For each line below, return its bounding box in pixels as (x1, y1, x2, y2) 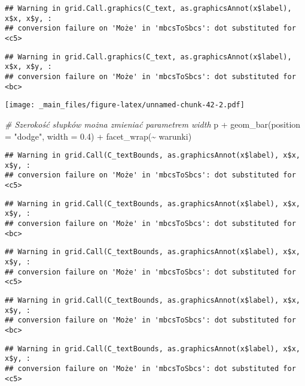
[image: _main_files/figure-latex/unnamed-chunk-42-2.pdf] (5, 101, 245, 110)
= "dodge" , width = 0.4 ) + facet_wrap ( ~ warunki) (5, 129, 192, 142)
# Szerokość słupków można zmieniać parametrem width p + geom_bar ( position (5, 117, 301, 130)
